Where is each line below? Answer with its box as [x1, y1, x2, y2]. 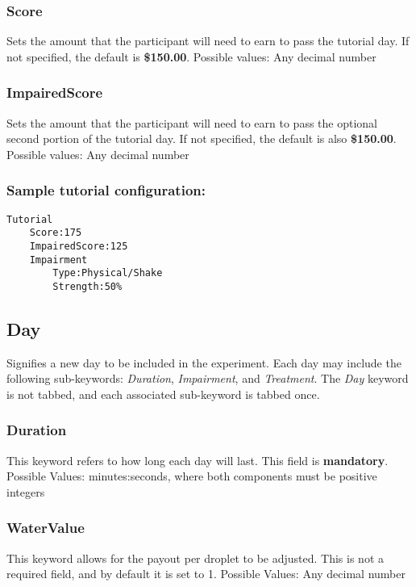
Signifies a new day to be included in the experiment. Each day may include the [6, 354, 401, 371]
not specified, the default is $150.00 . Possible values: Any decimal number [6, 48, 376, 65]
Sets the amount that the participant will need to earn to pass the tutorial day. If [6, 32, 410, 49]
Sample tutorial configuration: [6, 180, 206, 200]
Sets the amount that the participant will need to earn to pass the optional [6, 114, 377, 131]
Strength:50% [52, 280, 123, 292]
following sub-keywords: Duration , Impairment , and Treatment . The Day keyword [6, 370, 409, 387]
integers [6, 483, 45, 500]
